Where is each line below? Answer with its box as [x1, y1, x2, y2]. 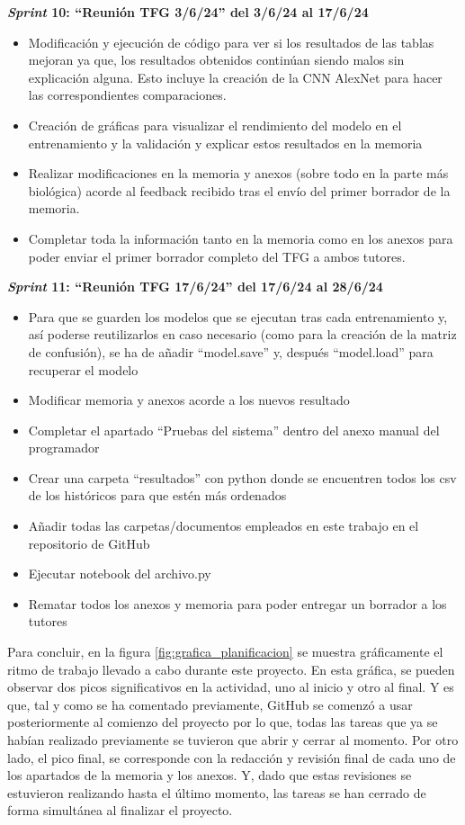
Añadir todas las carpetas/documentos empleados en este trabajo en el [28, 516, 419, 535]
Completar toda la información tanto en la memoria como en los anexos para [28, 229, 453, 247]
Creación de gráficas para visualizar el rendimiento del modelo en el [28, 115, 402, 134]
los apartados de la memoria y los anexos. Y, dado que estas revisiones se [7, 766, 412, 785]
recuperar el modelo [28, 360, 139, 379]
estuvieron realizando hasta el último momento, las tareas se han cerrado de [7, 783, 426, 802]
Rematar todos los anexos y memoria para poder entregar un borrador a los [28, 594, 447, 613]
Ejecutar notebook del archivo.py [28, 564, 211, 583]
